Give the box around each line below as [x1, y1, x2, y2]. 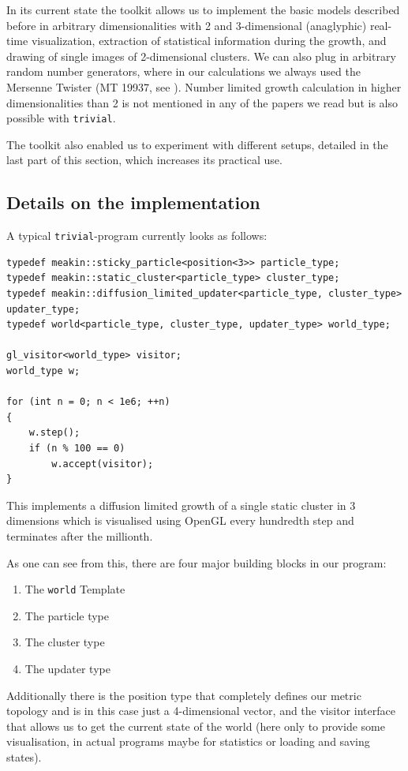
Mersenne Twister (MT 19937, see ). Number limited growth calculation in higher [6, 78, 402, 95]
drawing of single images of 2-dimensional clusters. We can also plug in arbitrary [6, 47, 396, 64]
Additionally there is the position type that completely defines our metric [6, 687, 361, 703]
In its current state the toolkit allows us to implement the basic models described [6, 2, 400, 17]
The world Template [24, 581, 125, 597]
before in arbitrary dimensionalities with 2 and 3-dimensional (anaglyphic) [6, 17, 367, 33]
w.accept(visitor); [51, 458, 154, 470]
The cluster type [24, 634, 105, 650]
